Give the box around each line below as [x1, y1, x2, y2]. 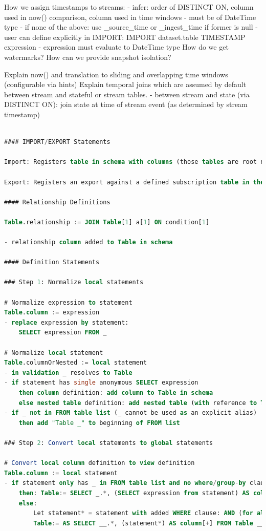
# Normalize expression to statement [4, 299, 132, 306]
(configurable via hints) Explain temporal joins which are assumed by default [4, 79, 247, 90]
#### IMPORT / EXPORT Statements [4, 138, 110, 146]
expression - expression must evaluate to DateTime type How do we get [4, 41, 229, 52]
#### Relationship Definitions [4, 198, 110, 206]
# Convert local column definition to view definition [4, 459, 195, 467]
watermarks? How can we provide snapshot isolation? [4, 51, 171, 62]
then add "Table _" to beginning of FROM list [18, 419, 180, 427]
